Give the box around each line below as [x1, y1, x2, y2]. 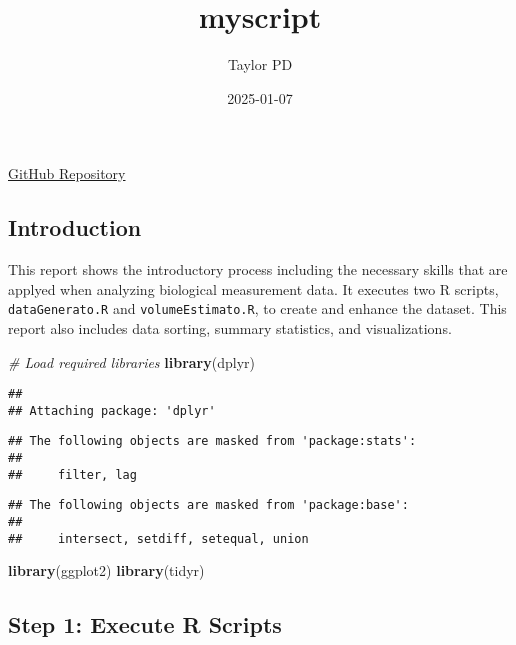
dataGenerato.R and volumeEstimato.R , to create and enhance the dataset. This [8, 298, 507, 319]
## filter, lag [8, 467, 137, 482]
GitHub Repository [8, 163, 126, 184]
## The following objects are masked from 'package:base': [8, 498, 409, 513]
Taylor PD [227, 54, 293, 75]
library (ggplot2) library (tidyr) [8, 560, 205, 581]
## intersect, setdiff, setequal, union [8, 531, 309, 546]
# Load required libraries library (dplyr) [8, 351, 255, 372]
